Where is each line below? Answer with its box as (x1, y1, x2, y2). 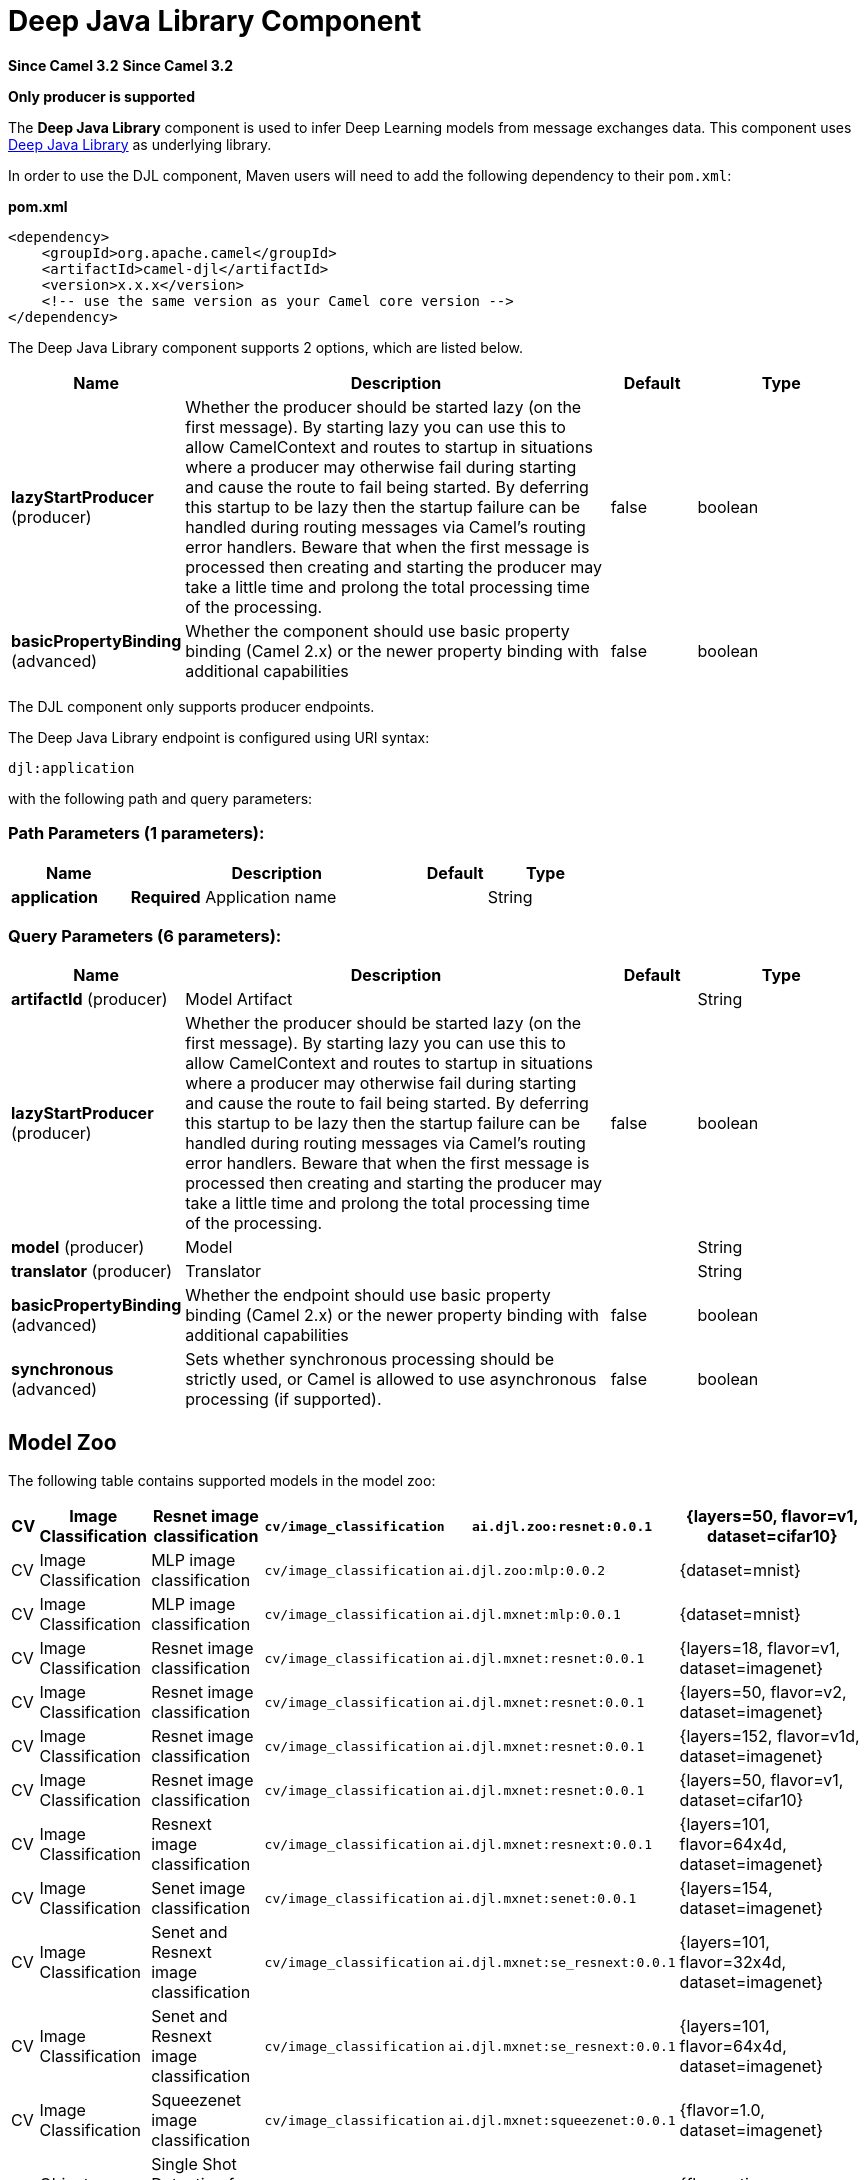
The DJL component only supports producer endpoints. (8, 697, 375, 715)
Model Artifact (185, 989, 293, 1010)
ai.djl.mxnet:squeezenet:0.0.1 (448, 2112, 676, 2128)
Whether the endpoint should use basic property (185, 1285, 551, 1306)
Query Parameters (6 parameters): (8, 925, 282, 946)
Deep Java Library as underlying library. (8, 135, 272, 153)
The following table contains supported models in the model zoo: (8, 1472, 436, 1490)
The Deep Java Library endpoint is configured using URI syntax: (8, 728, 430, 746)
